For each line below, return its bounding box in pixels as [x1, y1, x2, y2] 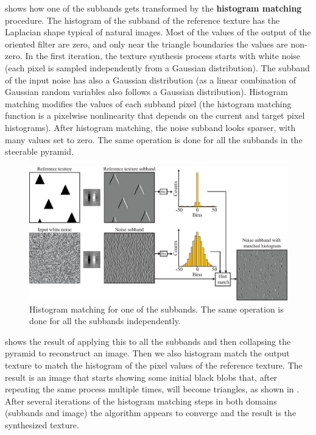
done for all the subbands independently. [29, 314, 181, 327]
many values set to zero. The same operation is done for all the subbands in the [5, 133, 303, 146]
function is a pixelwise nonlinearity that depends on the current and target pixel [5, 109, 305, 122]
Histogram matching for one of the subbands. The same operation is [29, 302, 284, 315]
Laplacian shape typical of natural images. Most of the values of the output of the [5, 26, 311, 38]
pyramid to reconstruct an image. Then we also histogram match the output [5, 347, 290, 359]
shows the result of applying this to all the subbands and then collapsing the [5, 334, 291, 347]
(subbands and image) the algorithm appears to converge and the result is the [5, 406, 297, 419]
